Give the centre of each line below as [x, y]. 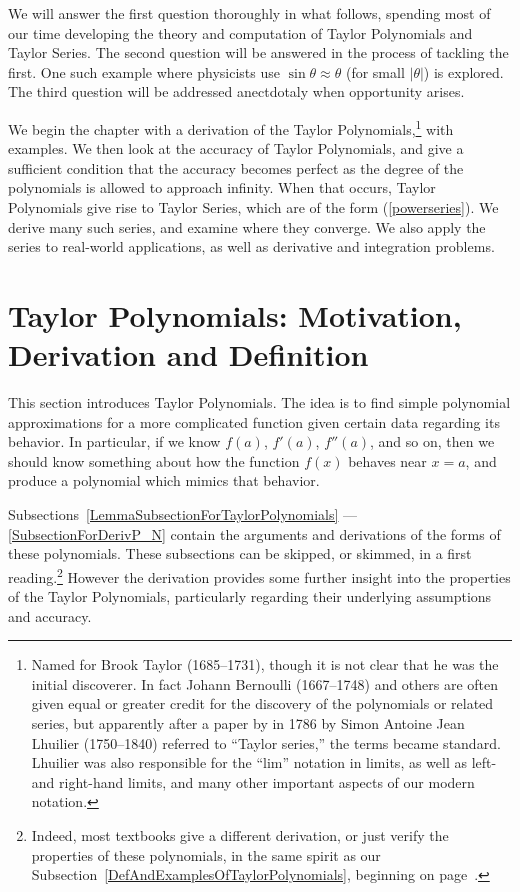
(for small [375, 71]
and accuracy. [50, 615]
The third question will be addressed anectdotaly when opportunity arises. [236, 91]
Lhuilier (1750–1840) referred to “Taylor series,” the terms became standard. [266, 742]
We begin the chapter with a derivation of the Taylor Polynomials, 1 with [231, 127]
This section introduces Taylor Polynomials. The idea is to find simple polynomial [259, 402]
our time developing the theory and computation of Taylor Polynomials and [240, 32]
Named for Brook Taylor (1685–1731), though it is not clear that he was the [265, 664]
